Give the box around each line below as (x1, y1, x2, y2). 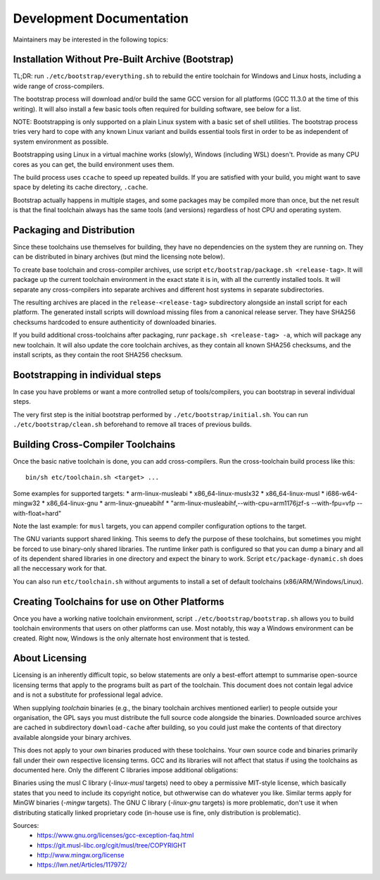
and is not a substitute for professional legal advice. (13, 690, 163, 699)
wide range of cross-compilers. (13, 82, 105, 90)
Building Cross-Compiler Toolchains (13, 438, 176, 450)
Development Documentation (13, 11, 189, 26)
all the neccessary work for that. (13, 564, 107, 573)
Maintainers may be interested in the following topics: (13, 35, 168, 44)
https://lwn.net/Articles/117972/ (37, 860, 127, 869)
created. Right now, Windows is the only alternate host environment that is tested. (13, 634, 250, 643)
